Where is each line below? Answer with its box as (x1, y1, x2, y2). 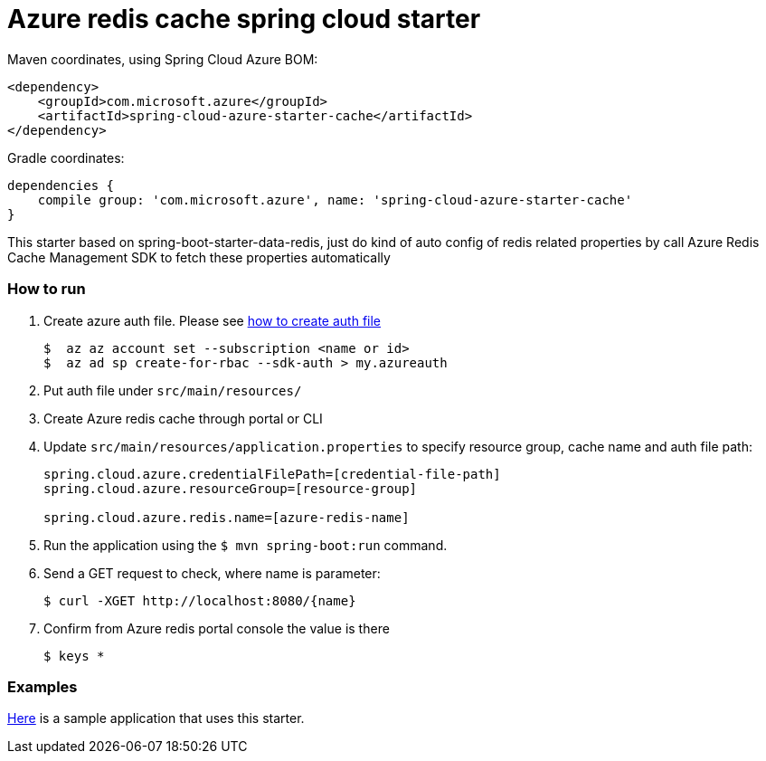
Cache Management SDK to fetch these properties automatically (7, 249, 391, 265)
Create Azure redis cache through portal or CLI (43, 410, 323, 426)
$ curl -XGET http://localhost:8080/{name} (43, 593, 356, 608)
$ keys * (43, 648, 105, 663)
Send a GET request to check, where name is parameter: (43, 565, 381, 581)
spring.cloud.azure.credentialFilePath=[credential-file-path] (43, 466, 501, 481)
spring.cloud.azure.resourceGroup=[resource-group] (43, 480, 418, 496)
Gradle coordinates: (7, 149, 125, 166)
